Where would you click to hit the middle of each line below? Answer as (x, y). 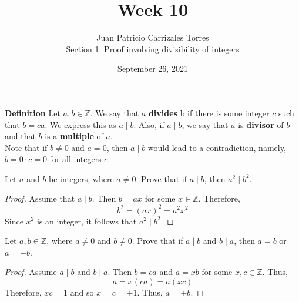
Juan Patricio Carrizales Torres (153, 37)
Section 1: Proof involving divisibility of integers (153, 48)
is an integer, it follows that (87, 221)
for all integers (75, 159)
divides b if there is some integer (209, 113)
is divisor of (261, 124)
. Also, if (149, 124)
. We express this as (80, 124)
